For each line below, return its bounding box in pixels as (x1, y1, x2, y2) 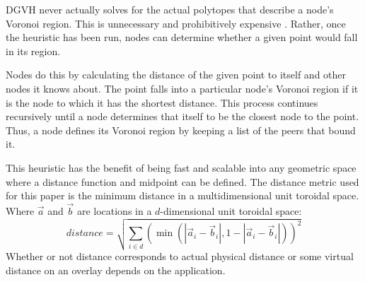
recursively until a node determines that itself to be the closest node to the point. (6, 109, 359, 124)
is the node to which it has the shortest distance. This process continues (6, 95, 318, 110)
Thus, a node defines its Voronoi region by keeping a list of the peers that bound (6, 122, 356, 137)
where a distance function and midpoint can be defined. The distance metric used (6, 174, 359, 189)
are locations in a (76, 203, 152, 218)
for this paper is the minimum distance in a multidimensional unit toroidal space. (6, 188, 359, 203)
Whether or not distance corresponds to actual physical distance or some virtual (6, 249, 354, 264)
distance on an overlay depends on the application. (6, 262, 226, 277)
